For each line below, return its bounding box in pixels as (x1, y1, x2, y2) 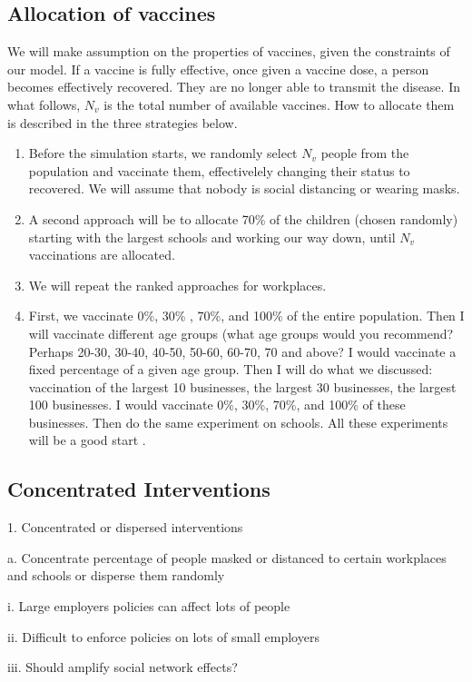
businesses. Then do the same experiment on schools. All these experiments (28, 412, 448, 431)
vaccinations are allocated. (28, 245, 175, 264)
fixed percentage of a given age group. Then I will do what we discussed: (28, 360, 433, 379)
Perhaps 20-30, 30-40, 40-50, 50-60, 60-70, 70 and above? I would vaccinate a (28, 341, 457, 361)
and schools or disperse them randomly (7, 566, 225, 585)
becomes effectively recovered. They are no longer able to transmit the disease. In (7, 77, 460, 96)
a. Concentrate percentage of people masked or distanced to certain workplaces (7, 548, 447, 567)
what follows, (7, 94, 81, 114)
